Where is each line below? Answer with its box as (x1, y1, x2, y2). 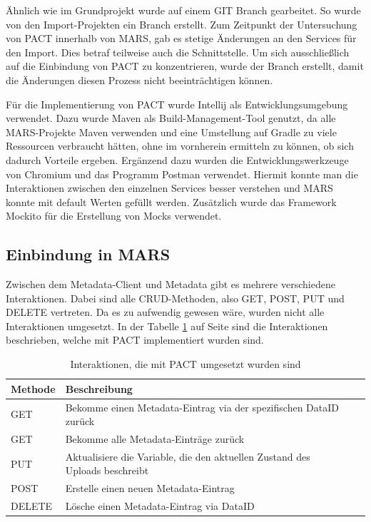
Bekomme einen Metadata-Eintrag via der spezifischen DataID (65, 399, 339, 414)
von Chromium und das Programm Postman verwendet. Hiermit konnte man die (6, 166, 358, 181)
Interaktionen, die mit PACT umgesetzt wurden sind (70, 357, 301, 372)
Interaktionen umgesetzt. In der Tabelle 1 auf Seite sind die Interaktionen (6, 318, 328, 333)
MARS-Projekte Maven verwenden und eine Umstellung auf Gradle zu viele (6, 124, 337, 139)
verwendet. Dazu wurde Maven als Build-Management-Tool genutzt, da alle (6, 111, 336, 126)
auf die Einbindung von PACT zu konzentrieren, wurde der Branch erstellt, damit (6, 58, 364, 73)
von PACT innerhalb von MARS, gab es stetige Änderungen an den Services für (6, 31, 357, 46)
